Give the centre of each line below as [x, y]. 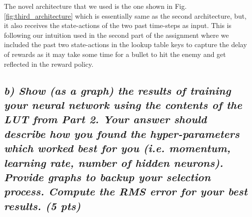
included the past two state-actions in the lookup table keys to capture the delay [126, 44]
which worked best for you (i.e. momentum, [117, 148]
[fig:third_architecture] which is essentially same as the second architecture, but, [125, 15]
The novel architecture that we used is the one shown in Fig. [95, 6]
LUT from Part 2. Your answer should [105, 119]
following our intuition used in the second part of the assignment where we [116, 35]
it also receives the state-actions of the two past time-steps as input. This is [118, 25]
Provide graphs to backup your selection [107, 176]
